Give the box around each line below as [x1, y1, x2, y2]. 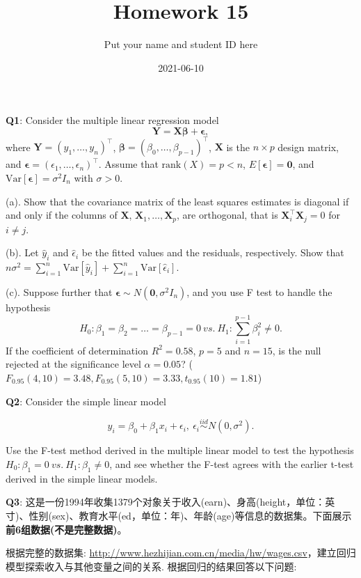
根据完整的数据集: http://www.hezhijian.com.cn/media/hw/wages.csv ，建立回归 [6, 545, 356, 560]
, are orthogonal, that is [177, 208, 278, 222]
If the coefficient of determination [6, 343, 148, 357]
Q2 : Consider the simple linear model [6, 393, 166, 408]
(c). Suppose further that [6, 285, 113, 299]
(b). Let [6, 245, 39, 260]
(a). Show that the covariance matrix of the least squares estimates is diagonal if [6, 194, 349, 208]
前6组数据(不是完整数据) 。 [6, 522, 127, 536]
